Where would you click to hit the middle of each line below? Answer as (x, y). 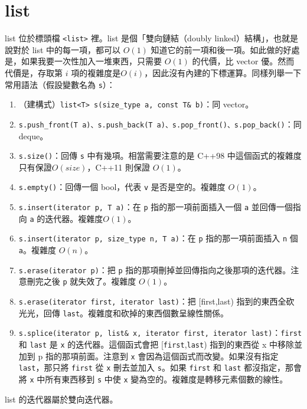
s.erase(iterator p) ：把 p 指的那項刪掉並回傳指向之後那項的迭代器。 (155, 269)
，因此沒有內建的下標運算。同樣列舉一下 (223, 72)
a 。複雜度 (37, 250)
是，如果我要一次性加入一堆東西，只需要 (83, 61)
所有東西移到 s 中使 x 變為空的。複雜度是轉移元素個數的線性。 (166, 379)
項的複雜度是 (96, 72)
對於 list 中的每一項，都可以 (67, 49)
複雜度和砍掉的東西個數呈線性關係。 (159, 313)
